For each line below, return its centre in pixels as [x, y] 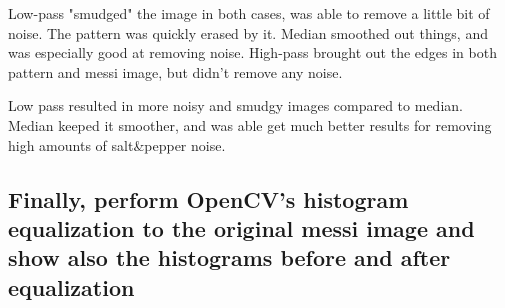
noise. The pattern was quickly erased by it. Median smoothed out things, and [248, 32]
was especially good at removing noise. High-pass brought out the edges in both [252, 52]
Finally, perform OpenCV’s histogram [208, 198]
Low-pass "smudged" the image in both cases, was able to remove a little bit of [249, 13]
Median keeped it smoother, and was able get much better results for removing [250, 124]
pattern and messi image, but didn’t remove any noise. [175, 71]
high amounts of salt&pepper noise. [117, 144]
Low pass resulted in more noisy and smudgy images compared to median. [235, 105]
